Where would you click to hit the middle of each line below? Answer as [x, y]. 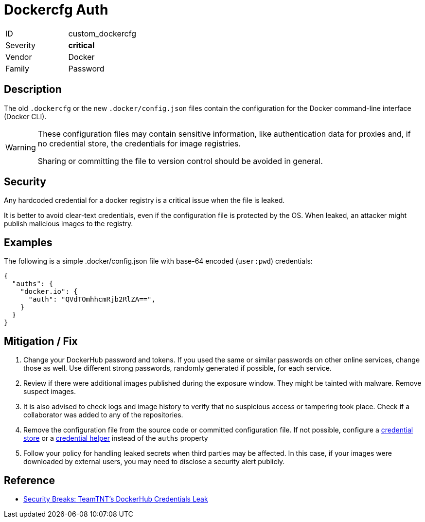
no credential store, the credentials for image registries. [139, 143]
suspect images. [50, 392]
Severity [20, 45]
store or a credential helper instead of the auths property [116, 438]
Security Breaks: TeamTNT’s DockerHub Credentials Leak [116, 499]
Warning [21, 147]
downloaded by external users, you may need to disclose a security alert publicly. [154, 462]
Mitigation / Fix [41, 341]
